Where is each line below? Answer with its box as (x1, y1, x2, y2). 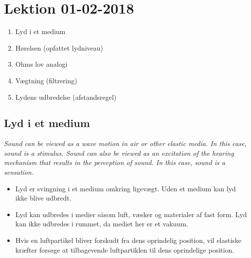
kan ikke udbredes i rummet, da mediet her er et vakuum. (15, 219, 188, 229)
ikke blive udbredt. (15, 193, 72, 203)
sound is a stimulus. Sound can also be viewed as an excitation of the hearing (4, 147, 234, 158)
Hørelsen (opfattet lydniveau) (15, 42, 103, 53)
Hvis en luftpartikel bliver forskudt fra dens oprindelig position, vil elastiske (15, 235, 242, 245)
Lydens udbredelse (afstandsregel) (15, 92, 117, 102)
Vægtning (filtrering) (15, 75, 77, 85)
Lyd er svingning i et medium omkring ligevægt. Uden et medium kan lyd (15, 183, 236, 193)
